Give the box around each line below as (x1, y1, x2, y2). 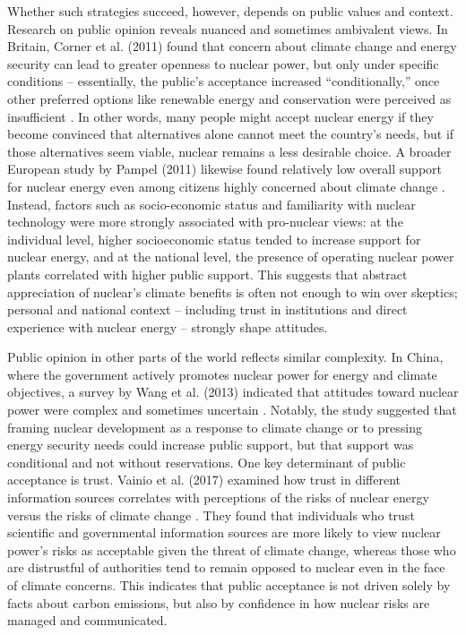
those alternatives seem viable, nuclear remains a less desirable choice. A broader (7, 142, 452, 160)
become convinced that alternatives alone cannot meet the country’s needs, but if (7, 124, 454, 143)
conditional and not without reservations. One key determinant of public (7, 452, 406, 471)
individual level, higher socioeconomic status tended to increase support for (7, 229, 421, 248)
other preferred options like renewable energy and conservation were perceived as (7, 89, 452, 107)
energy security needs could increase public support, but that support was (7, 435, 414, 454)
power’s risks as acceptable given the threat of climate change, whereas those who (7, 540, 456, 559)
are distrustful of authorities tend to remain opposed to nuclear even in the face (7, 558, 445, 577)
